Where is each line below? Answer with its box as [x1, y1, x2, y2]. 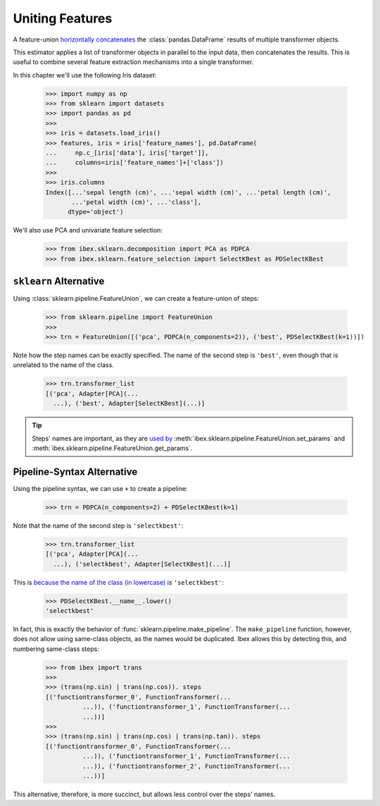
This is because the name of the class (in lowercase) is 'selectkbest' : [13, 578, 224, 586]
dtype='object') [68, 208, 124, 216]
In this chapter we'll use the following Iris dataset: [13, 70, 157, 79]
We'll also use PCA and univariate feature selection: [13, 226, 163, 235]
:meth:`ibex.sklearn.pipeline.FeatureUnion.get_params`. [32, 444, 193, 452]
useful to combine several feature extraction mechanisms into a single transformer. [13, 58, 254, 66]
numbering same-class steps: [13, 645, 100, 653]
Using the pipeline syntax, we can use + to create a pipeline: [13, 484, 188, 492]
